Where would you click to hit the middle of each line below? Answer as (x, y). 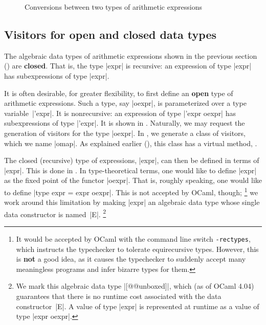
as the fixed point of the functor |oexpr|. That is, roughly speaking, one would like (133, 180)
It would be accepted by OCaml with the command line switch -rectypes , (133, 239)
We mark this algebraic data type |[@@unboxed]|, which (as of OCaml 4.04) (135, 286)
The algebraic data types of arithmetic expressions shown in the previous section (131, 55)
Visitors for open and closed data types (110, 34)
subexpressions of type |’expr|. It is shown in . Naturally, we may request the (125, 123)
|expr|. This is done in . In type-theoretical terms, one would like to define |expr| (130, 170)
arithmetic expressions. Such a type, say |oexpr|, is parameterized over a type (125, 103)
